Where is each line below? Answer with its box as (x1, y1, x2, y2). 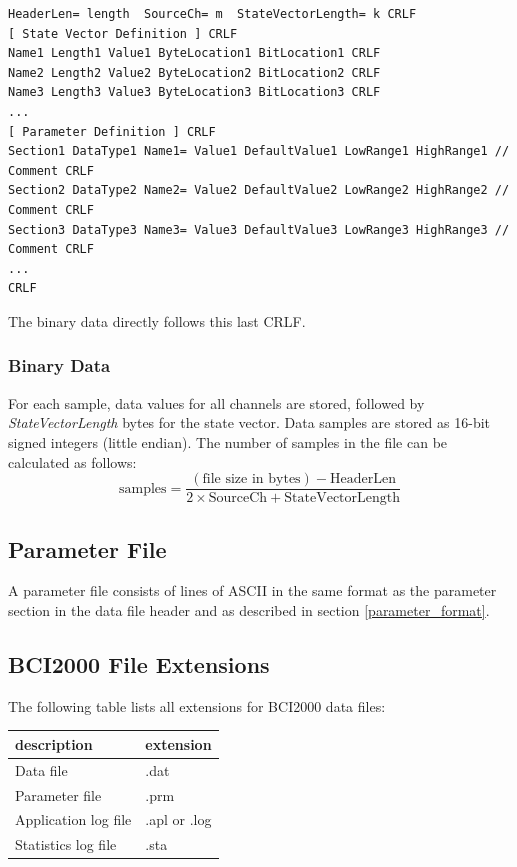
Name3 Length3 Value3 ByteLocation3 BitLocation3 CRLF (8, 85, 381, 100)
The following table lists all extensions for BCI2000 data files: (8, 695, 386, 716)
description (15, 733, 93, 754)
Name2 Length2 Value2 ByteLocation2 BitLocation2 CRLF (8, 65, 381, 80)
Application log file (15, 809, 132, 830)
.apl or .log (145, 809, 212, 830)
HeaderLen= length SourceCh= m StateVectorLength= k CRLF (8, 7, 417, 21)
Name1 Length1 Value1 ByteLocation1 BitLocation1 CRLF (8, 46, 381, 61)
